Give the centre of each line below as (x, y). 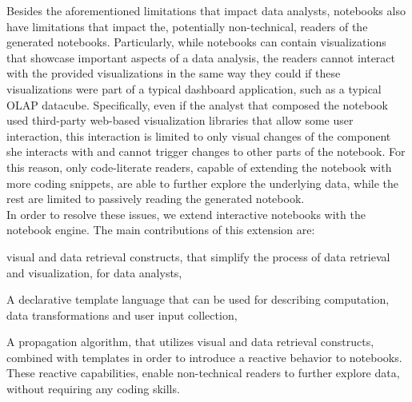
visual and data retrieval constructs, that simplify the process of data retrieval (198, 256)
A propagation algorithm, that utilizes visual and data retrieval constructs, (190, 342)
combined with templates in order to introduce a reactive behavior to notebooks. (204, 357)
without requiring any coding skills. (93, 389)
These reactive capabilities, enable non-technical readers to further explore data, (203, 373)
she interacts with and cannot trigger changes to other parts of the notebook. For (206, 151)
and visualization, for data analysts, (94, 272)
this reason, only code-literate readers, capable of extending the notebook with (199, 167)
